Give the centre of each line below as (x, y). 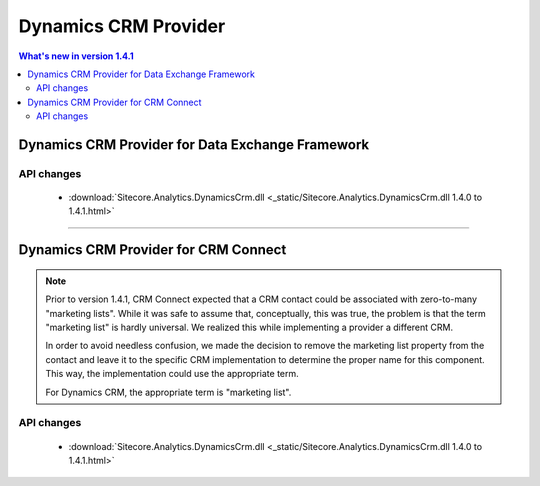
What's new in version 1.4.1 (76, 56)
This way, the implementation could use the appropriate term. (172, 374)
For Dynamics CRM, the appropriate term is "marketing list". (168, 392)
